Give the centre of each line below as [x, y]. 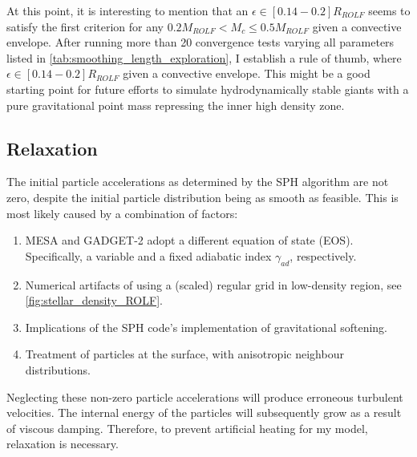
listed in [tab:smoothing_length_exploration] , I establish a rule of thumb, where [204, 57]
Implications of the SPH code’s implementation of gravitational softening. [206, 327]
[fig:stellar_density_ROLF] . [94, 300]
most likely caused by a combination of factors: [122, 213]
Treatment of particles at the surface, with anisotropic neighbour [184, 354]
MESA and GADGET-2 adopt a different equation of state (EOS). [189, 240]
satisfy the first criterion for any [85, 26]
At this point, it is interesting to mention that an [128, 10]
